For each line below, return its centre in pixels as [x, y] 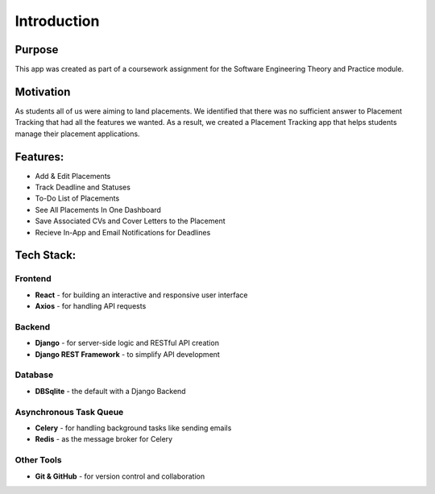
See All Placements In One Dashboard [98, 210]
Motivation [43, 91]
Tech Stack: [46, 255]
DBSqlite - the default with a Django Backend [110, 391]
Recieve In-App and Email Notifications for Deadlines [123, 232]
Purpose [37, 50]
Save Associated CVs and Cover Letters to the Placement [130, 221]
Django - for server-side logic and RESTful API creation [127, 343]
